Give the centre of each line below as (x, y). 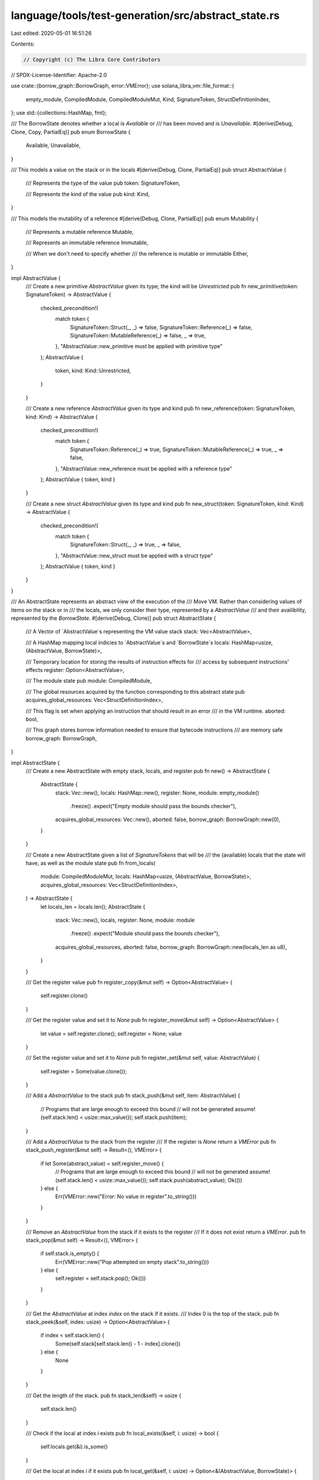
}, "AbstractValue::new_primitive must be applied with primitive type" (139, 346)
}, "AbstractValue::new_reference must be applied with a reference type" (144, 468)
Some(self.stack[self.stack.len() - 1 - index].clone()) (118, 1343)
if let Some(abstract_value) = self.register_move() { (102, 1163)
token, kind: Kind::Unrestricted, (93, 371)
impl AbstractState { (35, 762)
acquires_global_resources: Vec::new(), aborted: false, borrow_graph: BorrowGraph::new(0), (168, 819)
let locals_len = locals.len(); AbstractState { (93, 906)
